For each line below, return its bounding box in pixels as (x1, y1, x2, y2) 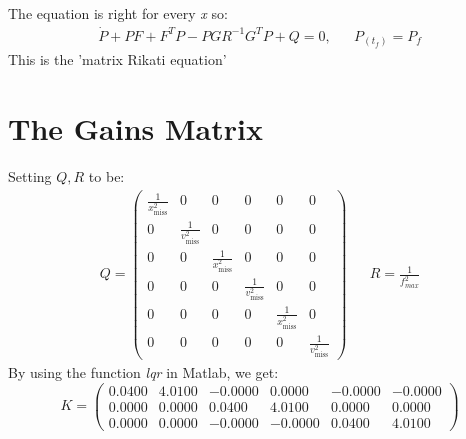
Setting (8, 166, 52, 187)
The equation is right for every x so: (8, 3, 228, 23)
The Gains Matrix (8, 108, 263, 149)
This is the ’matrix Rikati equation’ (8, 49, 227, 70)
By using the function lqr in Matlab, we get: (8, 362, 279, 383)
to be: (88, 166, 125, 187)
